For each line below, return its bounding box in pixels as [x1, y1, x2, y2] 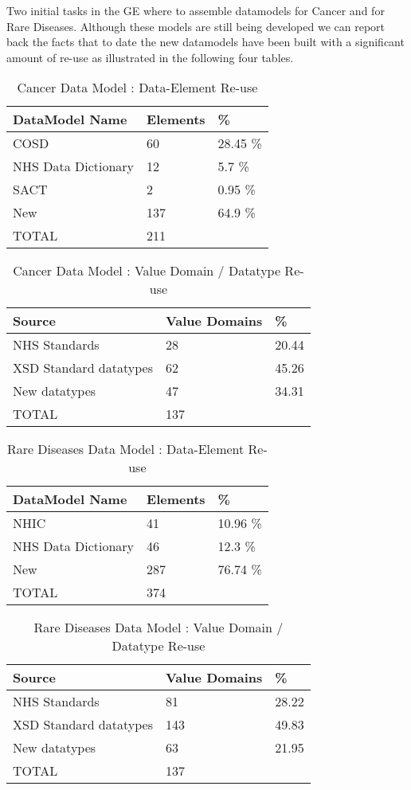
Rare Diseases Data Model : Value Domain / [33, 618, 284, 637]
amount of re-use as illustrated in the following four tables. [6, 49, 294, 65]
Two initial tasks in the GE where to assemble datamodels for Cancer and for [6, 2, 385, 18]
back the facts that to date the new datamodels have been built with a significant [6, 33, 405, 50]
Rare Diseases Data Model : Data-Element [6, 440, 245, 459]
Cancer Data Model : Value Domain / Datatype [13, 261, 281, 280]
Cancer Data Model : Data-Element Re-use [17, 78, 258, 97]
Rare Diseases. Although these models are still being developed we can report [6, 18, 386, 34]
